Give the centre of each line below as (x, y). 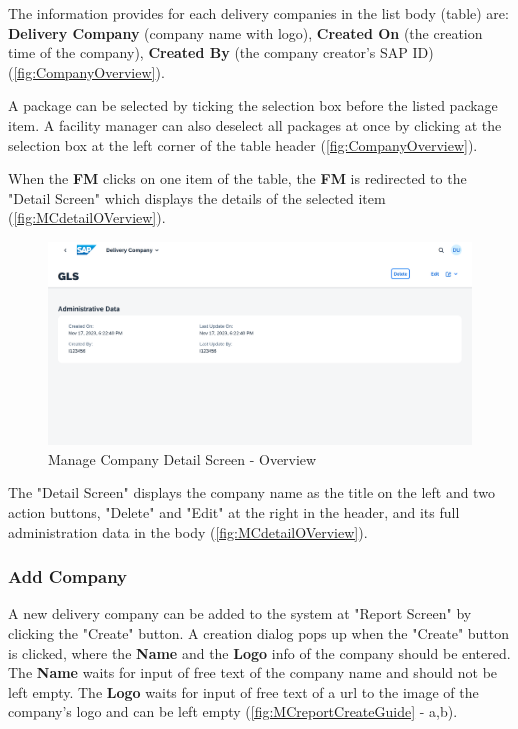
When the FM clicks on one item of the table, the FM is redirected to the (237, 178)
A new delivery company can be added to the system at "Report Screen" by (240, 613)
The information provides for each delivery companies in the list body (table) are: (258, 13)
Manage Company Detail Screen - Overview (182, 458)
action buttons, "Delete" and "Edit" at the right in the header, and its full (234, 512)
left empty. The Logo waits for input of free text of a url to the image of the (243, 691)
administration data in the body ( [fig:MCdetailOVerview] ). (188, 531)
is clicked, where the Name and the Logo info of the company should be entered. (259, 652)
